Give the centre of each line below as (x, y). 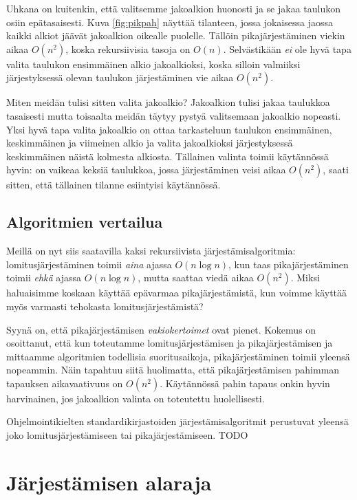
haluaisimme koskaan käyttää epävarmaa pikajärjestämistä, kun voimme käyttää (177, 293)
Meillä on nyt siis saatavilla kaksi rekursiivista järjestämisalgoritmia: (151, 251)
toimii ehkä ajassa (44, 278)
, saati (336, 170)
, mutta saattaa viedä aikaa (196, 278)
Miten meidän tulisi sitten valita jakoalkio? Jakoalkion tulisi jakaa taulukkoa (168, 102)
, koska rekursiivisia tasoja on (128, 48)
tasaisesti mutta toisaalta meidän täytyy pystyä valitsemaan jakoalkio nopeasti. (174, 115)
